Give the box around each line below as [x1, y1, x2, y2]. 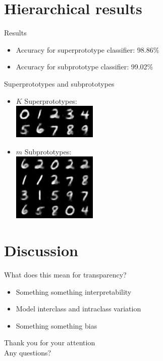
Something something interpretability [16, 286, 132, 297]
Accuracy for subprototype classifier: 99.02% [16, 61, 153, 72]
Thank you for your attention [4, 337, 95, 348]
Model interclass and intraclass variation [16, 303, 141, 314]
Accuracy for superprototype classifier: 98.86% [16, 44, 159, 55]
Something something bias [16, 320, 97, 331]
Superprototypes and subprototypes [4, 78, 115, 89]
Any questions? [4, 347, 51, 357]
